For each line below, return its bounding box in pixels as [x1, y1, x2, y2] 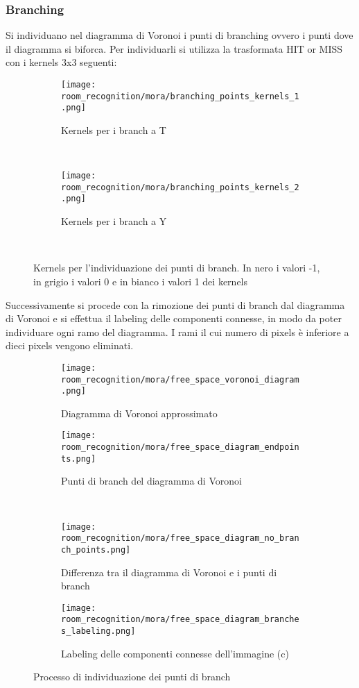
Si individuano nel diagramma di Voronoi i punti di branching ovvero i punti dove [6, 28, 353, 42]
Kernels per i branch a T [61, 122, 166, 137]
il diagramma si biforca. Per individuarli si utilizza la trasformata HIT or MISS [6, 41, 343, 56]
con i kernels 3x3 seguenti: [6, 55, 117, 69]
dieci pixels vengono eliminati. [6, 338, 134, 353]
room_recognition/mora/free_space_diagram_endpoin [61, 442, 299, 453]
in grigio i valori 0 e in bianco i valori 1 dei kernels [33, 274, 248, 288]
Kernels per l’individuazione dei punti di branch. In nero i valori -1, [33, 260, 320, 275]
